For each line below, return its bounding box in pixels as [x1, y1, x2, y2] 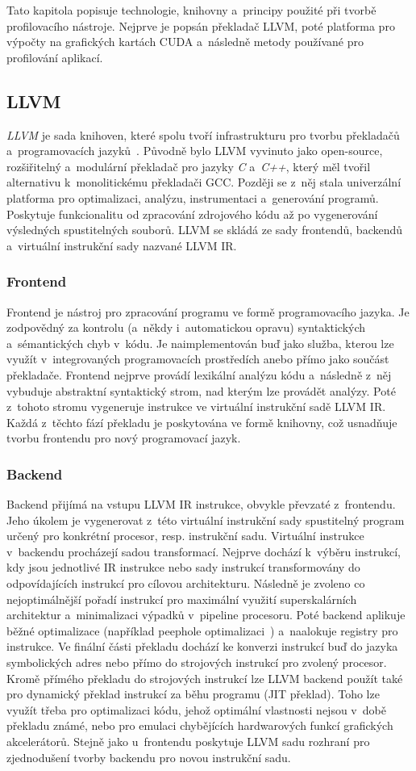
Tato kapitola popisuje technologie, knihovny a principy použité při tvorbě [6, 2, 376, 18]
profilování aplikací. [6, 48, 103, 65]
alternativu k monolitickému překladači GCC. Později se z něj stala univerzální [6, 174, 401, 191]
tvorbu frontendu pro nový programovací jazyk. [6, 429, 241, 446]
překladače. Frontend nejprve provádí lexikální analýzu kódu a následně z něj [6, 366, 392, 383]
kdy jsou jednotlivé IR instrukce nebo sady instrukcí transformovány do [6, 559, 360, 576]
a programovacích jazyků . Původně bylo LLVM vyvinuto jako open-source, [6, 142, 383, 159]
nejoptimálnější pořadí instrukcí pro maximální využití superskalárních [6, 590, 357, 607]
